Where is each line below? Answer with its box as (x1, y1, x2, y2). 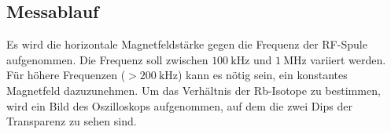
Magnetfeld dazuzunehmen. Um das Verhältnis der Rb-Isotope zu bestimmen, (6, 81, 381, 98)
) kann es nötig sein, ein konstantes (178, 67, 348, 83)
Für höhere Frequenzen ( (6, 67, 126, 83)
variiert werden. (310, 51, 386, 67)
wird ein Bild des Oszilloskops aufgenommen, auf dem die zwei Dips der (6, 97, 352, 114)
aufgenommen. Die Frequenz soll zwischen (6, 51, 208, 67)
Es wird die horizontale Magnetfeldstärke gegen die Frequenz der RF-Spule (6, 36, 367, 53)
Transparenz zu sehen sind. (6, 113, 137, 129)
